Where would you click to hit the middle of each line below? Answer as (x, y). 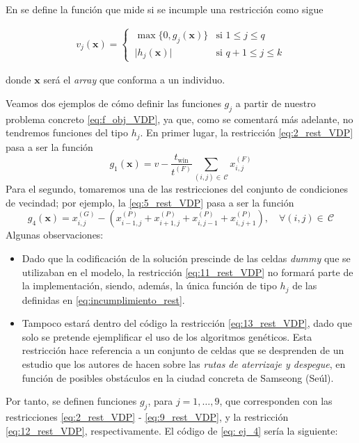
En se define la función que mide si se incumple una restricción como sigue (165, 9)
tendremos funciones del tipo (67, 132)
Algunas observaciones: (55, 235)
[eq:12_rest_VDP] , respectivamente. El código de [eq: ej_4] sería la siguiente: (172, 430)
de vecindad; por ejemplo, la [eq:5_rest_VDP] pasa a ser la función (150, 202)
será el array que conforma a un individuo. (134, 80)
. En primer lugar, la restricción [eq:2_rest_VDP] (247, 132)
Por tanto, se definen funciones (71, 401)
